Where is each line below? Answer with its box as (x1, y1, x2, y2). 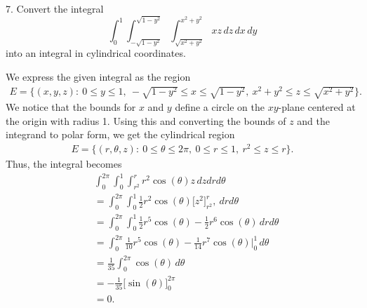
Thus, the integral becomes (6, 156, 122, 170)
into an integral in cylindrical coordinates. (6, 46, 186, 60)
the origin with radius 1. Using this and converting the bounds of (6, 113, 286, 128)
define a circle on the (175, 100, 265, 114)
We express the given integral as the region (6, 69, 191, 83)
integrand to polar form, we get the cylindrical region (6, 127, 235, 142)
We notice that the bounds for (6, 100, 136, 114)
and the (297, 113, 330, 128)
